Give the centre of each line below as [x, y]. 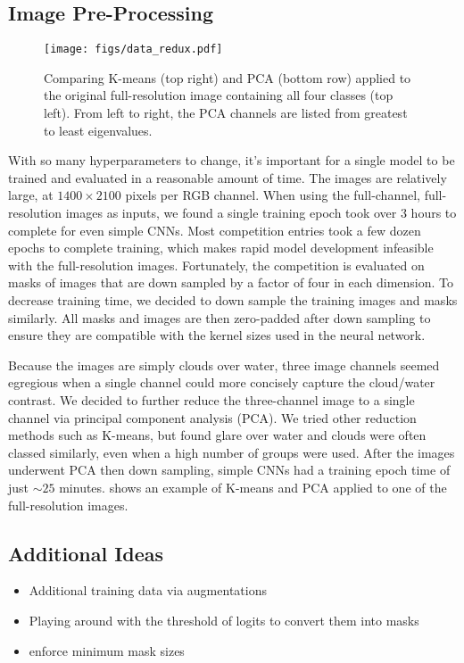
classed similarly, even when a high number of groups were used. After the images [232, 452]
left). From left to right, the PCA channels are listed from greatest [226, 113]
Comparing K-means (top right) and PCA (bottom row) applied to [228, 77]
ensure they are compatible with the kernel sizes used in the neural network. [217, 335]
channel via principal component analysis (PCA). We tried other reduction [212, 417]
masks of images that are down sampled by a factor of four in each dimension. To [231, 282]
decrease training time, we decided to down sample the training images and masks [233, 299]
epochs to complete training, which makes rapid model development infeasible [221, 248]
